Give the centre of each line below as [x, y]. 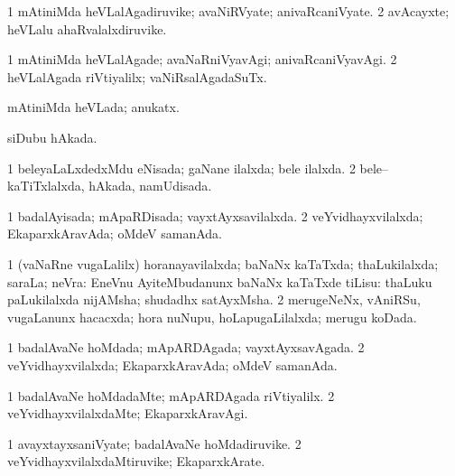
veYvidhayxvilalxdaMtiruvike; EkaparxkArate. [136, 461]
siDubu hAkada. [52, 137]
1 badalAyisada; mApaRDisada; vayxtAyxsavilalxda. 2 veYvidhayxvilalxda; [215, 215]
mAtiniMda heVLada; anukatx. [93, 107]
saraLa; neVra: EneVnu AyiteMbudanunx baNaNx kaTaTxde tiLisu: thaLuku [220, 281]
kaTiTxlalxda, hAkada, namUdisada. [110, 186]
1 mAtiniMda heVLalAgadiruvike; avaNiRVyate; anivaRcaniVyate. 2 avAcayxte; [228, 11]
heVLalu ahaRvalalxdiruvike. [87, 28]
